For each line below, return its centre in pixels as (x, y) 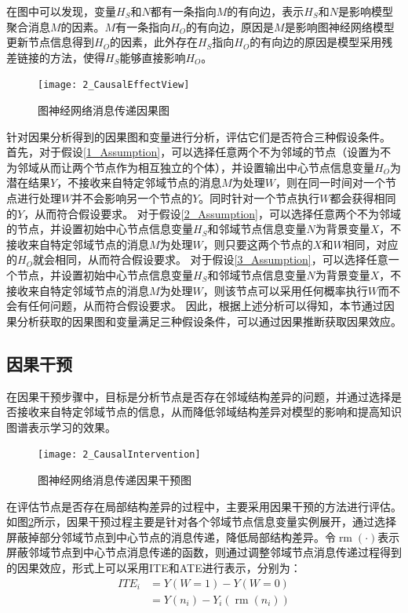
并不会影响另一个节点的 (132, 198)
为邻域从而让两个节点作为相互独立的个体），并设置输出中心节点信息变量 (190, 167)
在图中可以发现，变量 (61, 11)
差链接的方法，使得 (56, 57)
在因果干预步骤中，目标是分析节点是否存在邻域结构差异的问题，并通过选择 (199, 396)
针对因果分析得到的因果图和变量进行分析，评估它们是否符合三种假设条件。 (199, 136)
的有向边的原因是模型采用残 (321, 42)
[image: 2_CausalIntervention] (119, 455)
